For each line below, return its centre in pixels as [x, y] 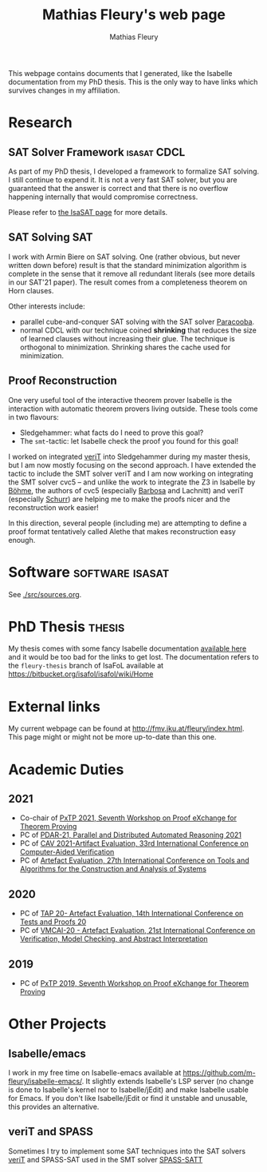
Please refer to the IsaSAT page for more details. [88, 212]
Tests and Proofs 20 [53, 922]
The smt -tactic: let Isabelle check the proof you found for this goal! [129, 440]
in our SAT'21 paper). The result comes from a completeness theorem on [128, 282]
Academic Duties [66, 769]
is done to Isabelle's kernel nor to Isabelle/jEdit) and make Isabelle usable [128, 1090]
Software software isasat [89, 572]
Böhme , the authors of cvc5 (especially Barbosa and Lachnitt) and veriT [126, 490]
